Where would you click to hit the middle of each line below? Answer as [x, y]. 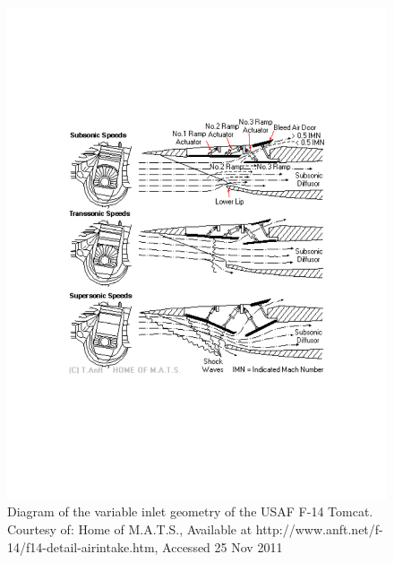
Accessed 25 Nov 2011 [223, 546]
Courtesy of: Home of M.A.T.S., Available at [130, 529]
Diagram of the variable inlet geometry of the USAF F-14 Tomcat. [190, 511]
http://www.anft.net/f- [319, 529]
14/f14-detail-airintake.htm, [83, 546]
